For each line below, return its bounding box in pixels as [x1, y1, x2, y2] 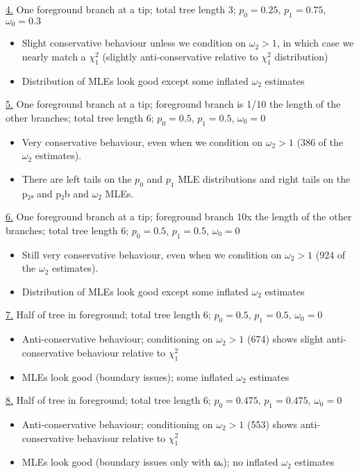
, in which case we [276, 35, 354, 50]
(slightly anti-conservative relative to [102, 49, 258, 63]
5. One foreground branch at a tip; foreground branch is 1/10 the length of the [6, 97, 341, 111]
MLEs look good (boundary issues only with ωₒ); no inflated [22, 455, 278, 469]
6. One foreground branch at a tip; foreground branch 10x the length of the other [6, 209, 352, 224]
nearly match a [22, 49, 86, 63]
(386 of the [297, 134, 343, 149]
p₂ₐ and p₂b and [22, 186, 89, 200]
